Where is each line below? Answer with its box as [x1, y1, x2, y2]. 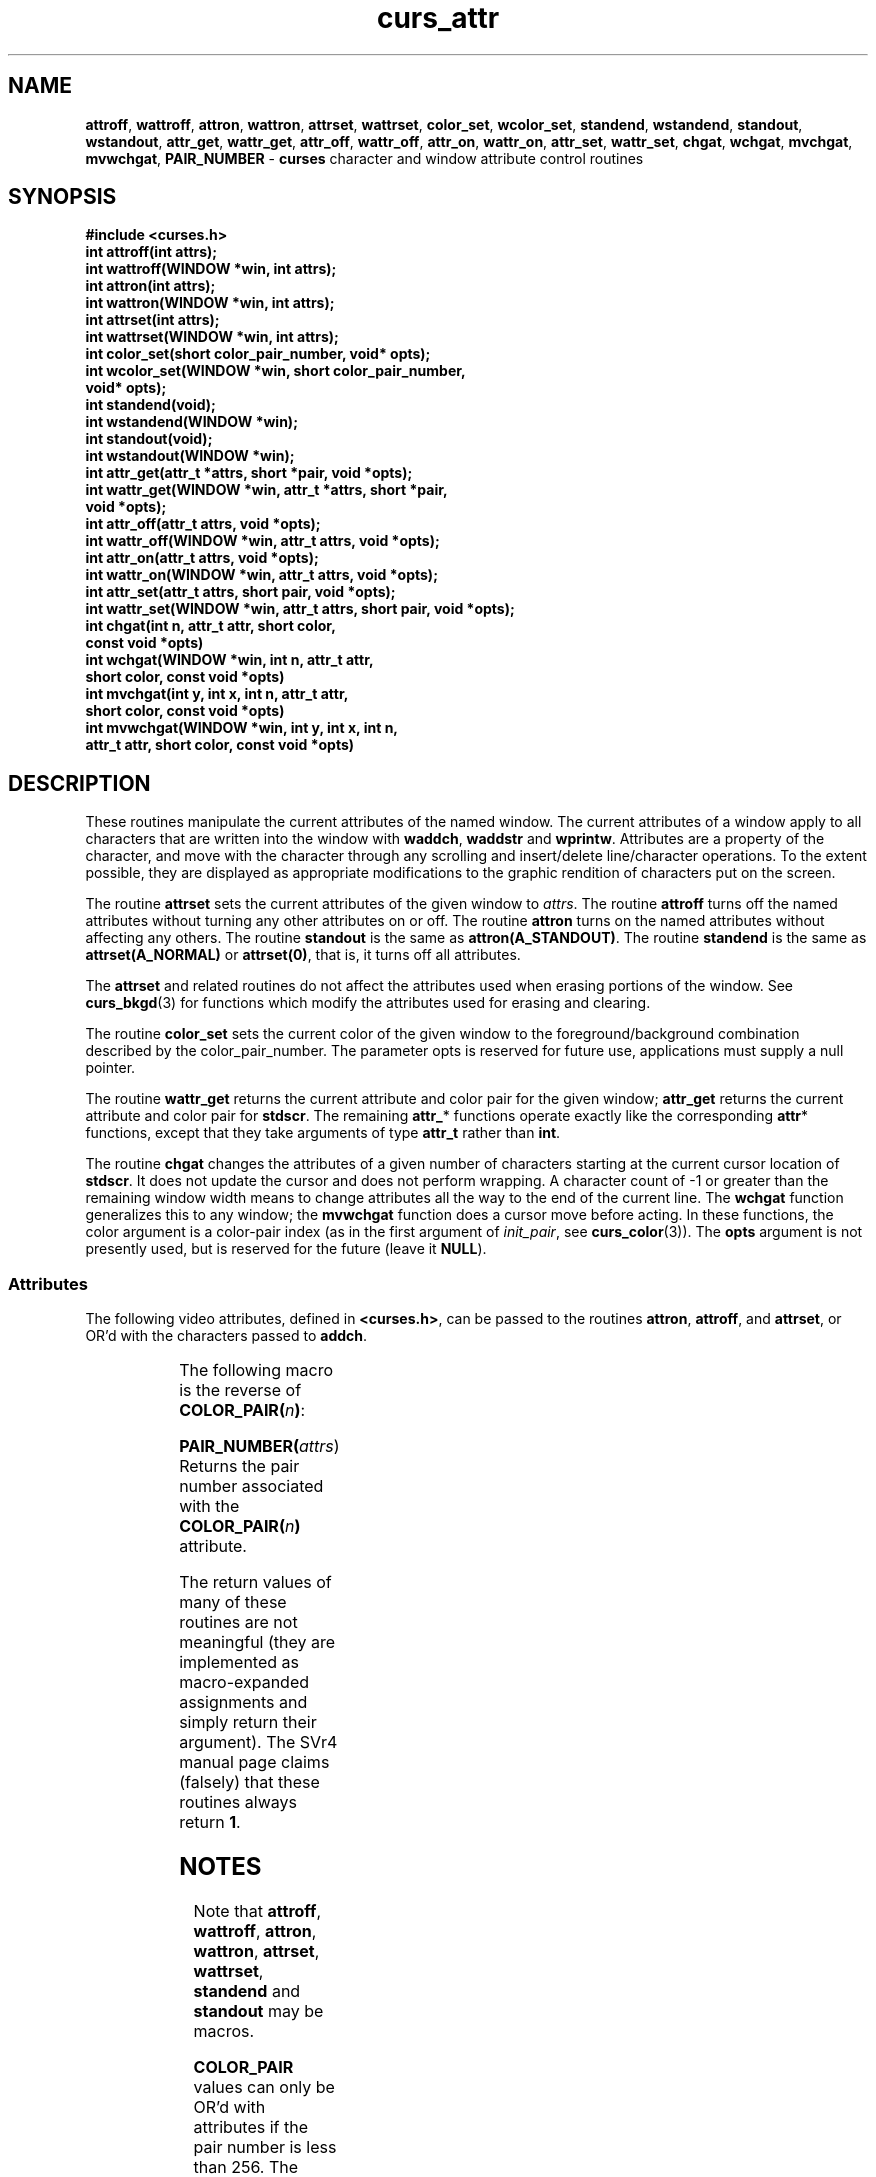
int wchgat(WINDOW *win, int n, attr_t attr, [85, 651, 374, 669]
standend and [193, 1980, 301, 2001]
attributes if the [193, 2116, 309, 2137]
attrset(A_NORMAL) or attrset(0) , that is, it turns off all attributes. [85, 946, 521, 964]
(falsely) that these [179, 1772, 320, 1793]
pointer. [85, 1059, 136, 1077]
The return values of [179, 1572, 332, 1593]
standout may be [193, 2000, 324, 2021]
